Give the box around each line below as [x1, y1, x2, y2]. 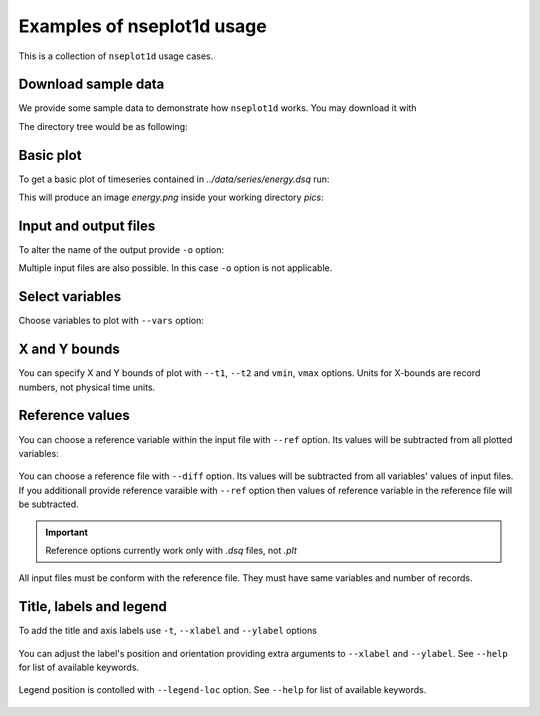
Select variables [18, 288, 122, 305]
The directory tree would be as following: [18, 120, 189, 132]
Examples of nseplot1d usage [18, 15, 267, 37]
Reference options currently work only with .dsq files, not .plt [45, 544, 297, 556]
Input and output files [18, 217, 156, 234]
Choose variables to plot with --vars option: [18, 315, 205, 327]
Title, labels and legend [18, 598, 167, 615]
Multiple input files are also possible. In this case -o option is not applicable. [18, 262, 333, 274]
